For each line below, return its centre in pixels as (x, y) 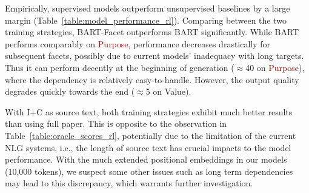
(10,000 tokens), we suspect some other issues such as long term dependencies (149, 171)
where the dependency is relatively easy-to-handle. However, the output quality (152, 79)
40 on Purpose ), (275, 67)
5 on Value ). (168, 91)
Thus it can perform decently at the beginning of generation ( (120, 67)
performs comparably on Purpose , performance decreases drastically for (138, 43)
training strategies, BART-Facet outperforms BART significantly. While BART (152, 32)
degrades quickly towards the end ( (70, 91)
